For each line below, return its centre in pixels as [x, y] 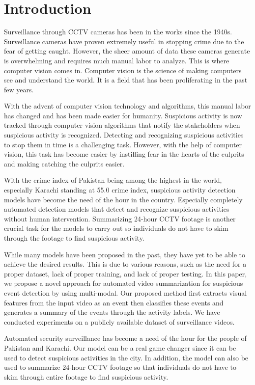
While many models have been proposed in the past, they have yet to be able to [125, 254]
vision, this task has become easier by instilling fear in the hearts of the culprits [124, 154]
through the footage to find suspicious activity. [74, 238]
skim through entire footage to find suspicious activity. [86, 376]
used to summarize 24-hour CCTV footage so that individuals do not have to [120, 367]
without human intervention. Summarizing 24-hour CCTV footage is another [120, 218]
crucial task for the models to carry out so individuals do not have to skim [116, 228]
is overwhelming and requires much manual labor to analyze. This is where [117, 60]
